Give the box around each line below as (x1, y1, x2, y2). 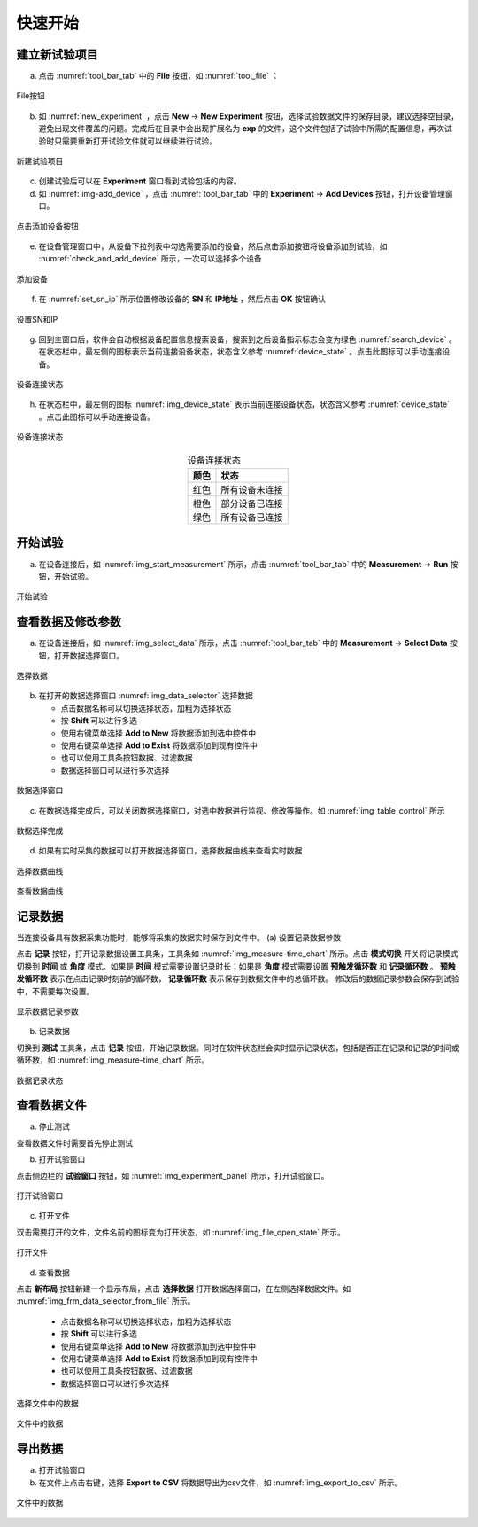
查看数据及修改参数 (16, 614, 121, 629)
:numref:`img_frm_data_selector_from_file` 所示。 (16, 1296, 196, 1306)
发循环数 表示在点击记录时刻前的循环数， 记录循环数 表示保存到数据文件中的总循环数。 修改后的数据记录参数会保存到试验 (16, 973, 459, 984)
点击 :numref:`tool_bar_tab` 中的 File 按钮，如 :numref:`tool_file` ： (38, 71, 280, 82)
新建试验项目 (16, 156, 64, 167)
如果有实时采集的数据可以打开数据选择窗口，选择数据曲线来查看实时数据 (38, 845, 303, 856)
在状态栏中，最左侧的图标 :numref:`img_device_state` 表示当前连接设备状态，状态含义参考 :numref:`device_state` (38, 399, 451, 409)
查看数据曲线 (16, 886, 64, 897)
